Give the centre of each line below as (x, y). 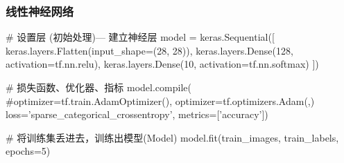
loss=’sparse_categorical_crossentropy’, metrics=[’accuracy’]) (137, 114)
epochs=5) (28, 151)
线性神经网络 (40, 11)
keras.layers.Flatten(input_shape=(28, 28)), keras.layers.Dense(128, (149, 50)
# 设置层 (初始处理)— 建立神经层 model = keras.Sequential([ (140, 37)
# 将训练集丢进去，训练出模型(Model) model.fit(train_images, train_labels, (172, 137)
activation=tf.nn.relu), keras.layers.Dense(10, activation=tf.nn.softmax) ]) (162, 64)
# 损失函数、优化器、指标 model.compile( (98, 87)
